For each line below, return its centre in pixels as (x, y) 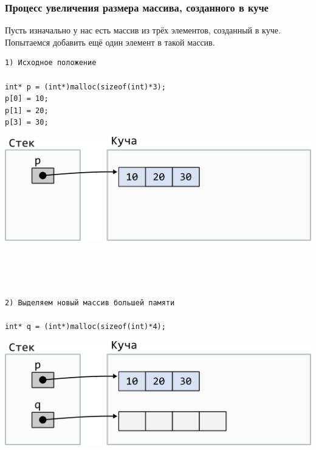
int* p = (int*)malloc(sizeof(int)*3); (85, 87)
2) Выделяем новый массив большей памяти (90, 303)
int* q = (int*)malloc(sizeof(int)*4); (85, 326)
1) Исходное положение (51, 63)
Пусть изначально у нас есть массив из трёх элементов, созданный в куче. (143, 30)
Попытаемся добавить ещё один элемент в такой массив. (110, 42)
